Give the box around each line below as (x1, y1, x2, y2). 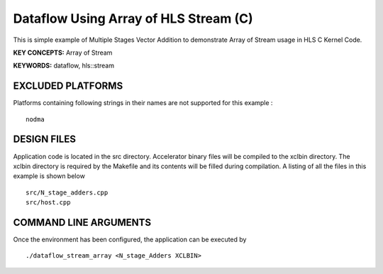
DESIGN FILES (13, 133, 76, 146)
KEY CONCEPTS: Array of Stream (13, 48, 113, 57)
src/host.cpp (26, 199, 71, 207)
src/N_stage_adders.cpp (26, 188, 109, 197)
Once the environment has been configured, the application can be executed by (13, 235, 247, 243)
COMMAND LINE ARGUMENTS (13, 217, 152, 229)
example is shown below (13, 172, 85, 180)
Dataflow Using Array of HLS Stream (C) (13, 11, 253, 26)
